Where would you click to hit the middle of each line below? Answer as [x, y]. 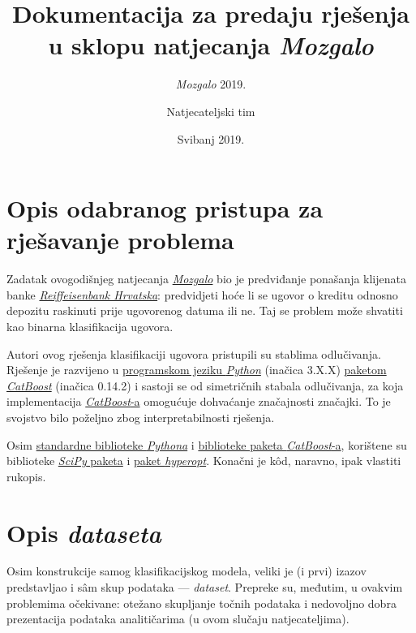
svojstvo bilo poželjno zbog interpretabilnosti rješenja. [141, 417]
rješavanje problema [120, 240]
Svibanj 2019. [211, 138]
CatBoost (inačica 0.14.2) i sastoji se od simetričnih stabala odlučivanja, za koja [205, 385]
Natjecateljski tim [211, 111]
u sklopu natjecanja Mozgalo [211, 45]
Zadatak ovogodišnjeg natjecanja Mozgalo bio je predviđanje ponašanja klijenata [206, 279]
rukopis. [26, 476]
